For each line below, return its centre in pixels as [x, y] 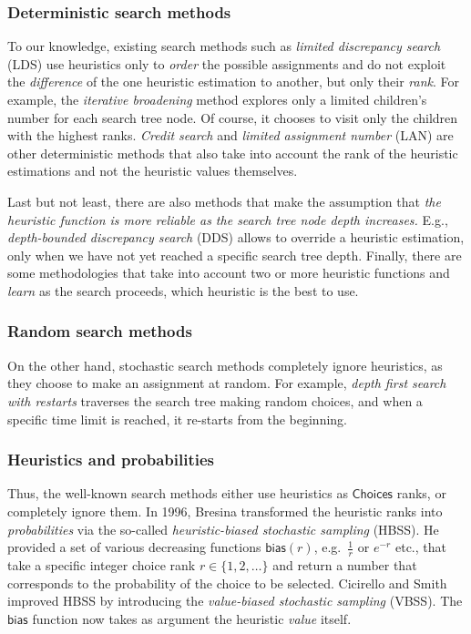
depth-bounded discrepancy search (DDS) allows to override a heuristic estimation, [236, 237]
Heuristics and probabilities [111, 460]
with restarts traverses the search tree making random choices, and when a [215, 400]
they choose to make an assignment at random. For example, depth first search [227, 383]
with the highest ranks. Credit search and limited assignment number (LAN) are [230, 135]
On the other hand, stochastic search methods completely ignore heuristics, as [225, 365]
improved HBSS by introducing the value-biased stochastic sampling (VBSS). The [235, 601]
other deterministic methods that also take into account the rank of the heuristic [233, 153]
